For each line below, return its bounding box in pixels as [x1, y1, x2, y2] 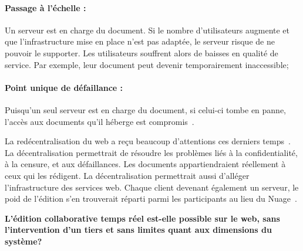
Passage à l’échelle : [5, 1, 86, 13]
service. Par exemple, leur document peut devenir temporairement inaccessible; [5, 58, 289, 70]
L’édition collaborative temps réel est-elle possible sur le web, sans [5, 212, 280, 224]
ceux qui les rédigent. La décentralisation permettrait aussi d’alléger [5, 169, 250, 181]
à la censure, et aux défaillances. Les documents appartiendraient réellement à [5, 158, 286, 170]
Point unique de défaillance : [5, 81, 123, 93]
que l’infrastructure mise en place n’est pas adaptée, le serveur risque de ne [5, 35, 275, 48]
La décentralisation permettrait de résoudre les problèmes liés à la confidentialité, [5, 146, 298, 158]
